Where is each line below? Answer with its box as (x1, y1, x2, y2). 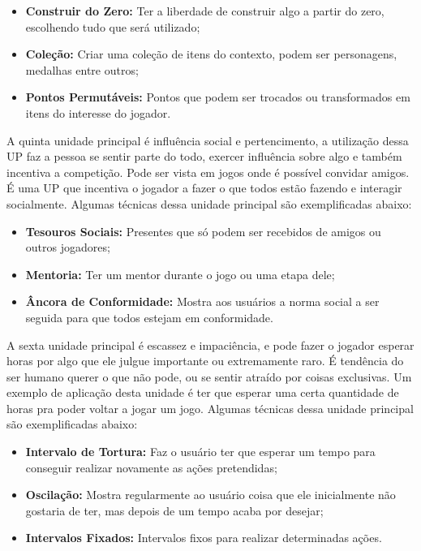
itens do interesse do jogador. (25, 104, 171, 121)
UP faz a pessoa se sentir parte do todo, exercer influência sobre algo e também (6, 148, 402, 165)
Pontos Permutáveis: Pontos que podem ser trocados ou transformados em (25, 88, 410, 105)
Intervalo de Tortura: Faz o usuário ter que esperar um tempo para (25, 443, 376, 460)
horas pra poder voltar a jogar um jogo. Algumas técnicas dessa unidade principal (6, 399, 414, 416)
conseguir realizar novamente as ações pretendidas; (25, 458, 277, 476)
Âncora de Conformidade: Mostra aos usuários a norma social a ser (25, 293, 380, 310)
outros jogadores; (25, 239, 110, 256)
